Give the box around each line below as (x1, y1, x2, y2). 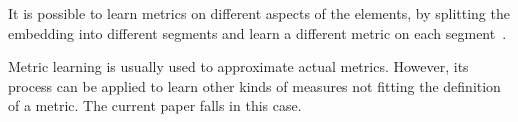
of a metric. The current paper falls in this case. (8, 95, 302, 116)
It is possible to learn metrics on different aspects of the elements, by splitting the (8, 3, 510, 23)
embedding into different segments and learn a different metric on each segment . (8, 22, 507, 43)
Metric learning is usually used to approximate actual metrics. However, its (8, 56, 469, 77)
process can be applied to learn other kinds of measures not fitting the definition (8, 75, 501, 96)
